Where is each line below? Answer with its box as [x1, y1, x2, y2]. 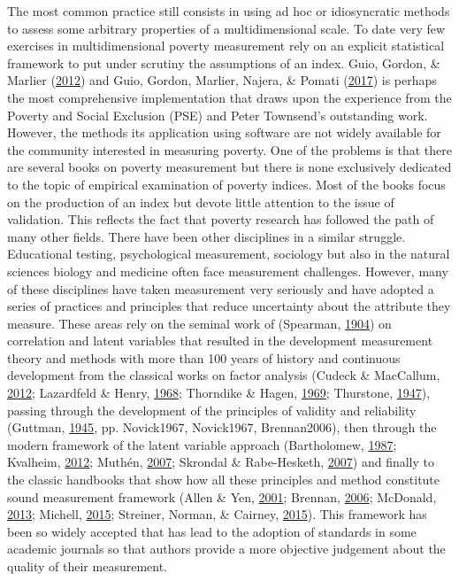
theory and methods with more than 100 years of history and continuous [7, 348, 401, 367]
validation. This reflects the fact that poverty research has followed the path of [7, 210, 434, 229]
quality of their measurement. [7, 557, 167, 575]
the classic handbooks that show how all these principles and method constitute [7, 470, 440, 489]
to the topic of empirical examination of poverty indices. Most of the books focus [7, 174, 446, 193]
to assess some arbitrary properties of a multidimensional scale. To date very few [7, 19, 446, 37]
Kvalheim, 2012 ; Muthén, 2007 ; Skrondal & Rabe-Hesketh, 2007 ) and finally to [7, 453, 434, 471]
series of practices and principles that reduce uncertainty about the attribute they [7, 297, 451, 315]
